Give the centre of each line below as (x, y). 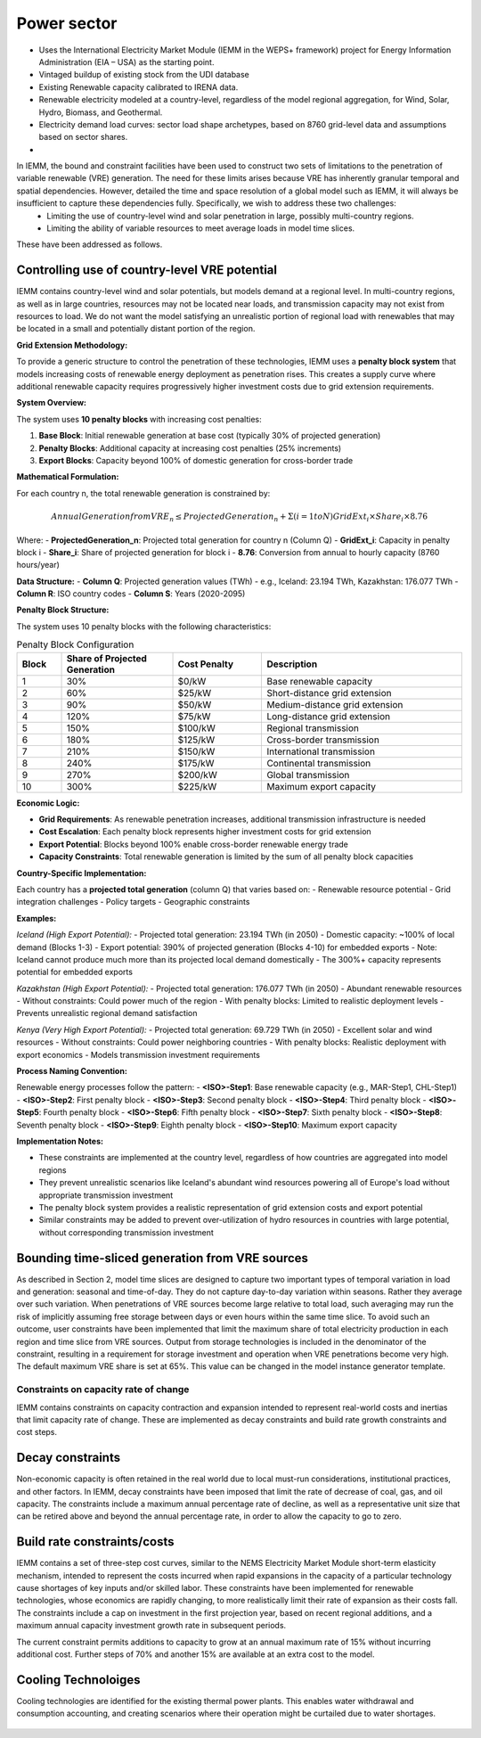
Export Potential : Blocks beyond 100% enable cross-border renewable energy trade (194, 844)
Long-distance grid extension (329, 716)
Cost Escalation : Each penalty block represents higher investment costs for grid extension (205, 832)
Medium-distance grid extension (335, 704)
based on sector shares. (83, 137)
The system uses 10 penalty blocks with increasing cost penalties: (139, 419)
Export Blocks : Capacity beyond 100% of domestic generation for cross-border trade (196, 460)
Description (292, 664)
